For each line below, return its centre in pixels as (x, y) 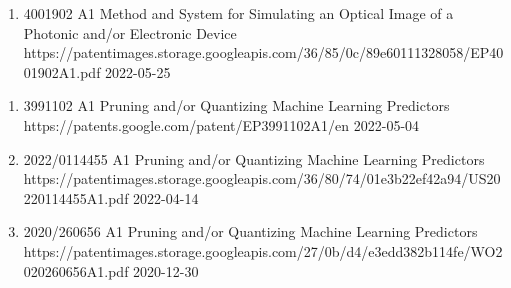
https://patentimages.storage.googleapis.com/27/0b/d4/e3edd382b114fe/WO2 (263, 250)
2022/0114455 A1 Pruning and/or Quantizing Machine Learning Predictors (254, 158)
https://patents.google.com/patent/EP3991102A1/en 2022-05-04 (221, 124)
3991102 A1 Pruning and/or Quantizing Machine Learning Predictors (236, 105)
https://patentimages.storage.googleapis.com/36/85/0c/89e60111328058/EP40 (263, 52)
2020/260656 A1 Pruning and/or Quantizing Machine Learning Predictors (250, 231)
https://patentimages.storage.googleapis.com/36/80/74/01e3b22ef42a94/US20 (262, 178)
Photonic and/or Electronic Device (130, 32)
